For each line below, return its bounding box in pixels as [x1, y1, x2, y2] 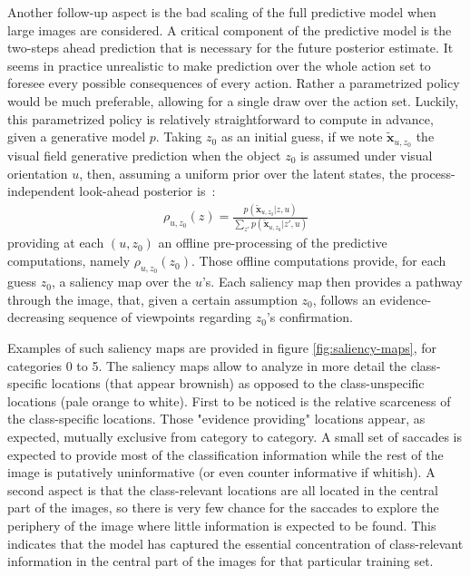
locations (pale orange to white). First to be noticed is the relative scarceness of [7, 391, 451, 410]
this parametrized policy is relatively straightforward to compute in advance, [7, 109, 434, 128]
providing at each [7, 233, 104, 252]
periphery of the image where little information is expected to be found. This [7, 515, 436, 534]
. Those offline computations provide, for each [191, 251, 446, 270]
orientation [7, 163, 68, 182]
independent [7, 181, 75, 200]
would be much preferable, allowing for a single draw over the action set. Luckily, [7, 91, 459, 110]
